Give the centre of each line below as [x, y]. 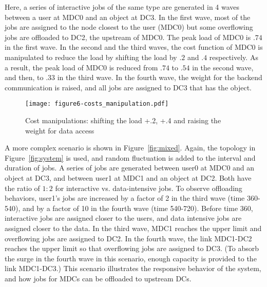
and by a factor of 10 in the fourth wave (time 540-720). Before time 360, [138, 208]
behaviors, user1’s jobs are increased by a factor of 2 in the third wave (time [125, 198]
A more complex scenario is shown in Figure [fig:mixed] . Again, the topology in [130, 148]
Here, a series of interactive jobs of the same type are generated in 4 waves [122, 7]
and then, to [24, 77]
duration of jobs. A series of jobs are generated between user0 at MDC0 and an [130, 168]
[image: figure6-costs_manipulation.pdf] [97, 104]
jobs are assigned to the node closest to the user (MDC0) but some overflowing [129, 27]
